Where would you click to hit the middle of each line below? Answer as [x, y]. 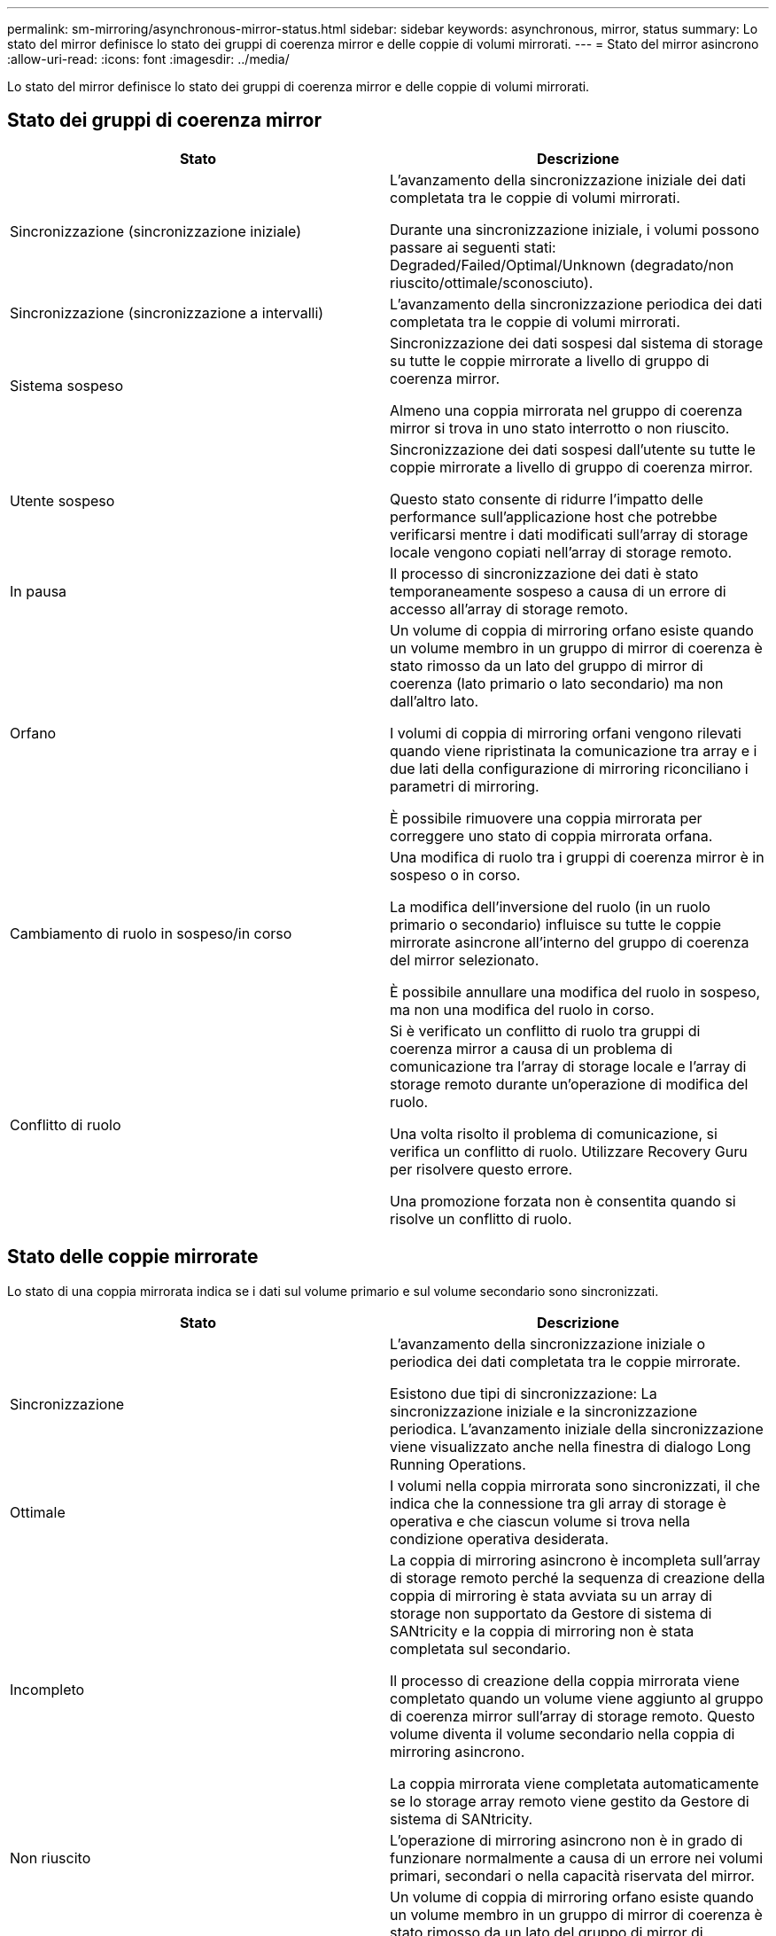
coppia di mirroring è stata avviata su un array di [551, 1595]
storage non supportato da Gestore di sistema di [551, 1613]
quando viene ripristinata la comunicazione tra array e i [574, 750]
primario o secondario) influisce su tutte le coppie [555, 924]
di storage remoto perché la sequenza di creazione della [578, 1577]
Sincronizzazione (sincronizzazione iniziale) [156, 231]
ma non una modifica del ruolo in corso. [522, 1009]
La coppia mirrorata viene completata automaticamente [574, 1783]
